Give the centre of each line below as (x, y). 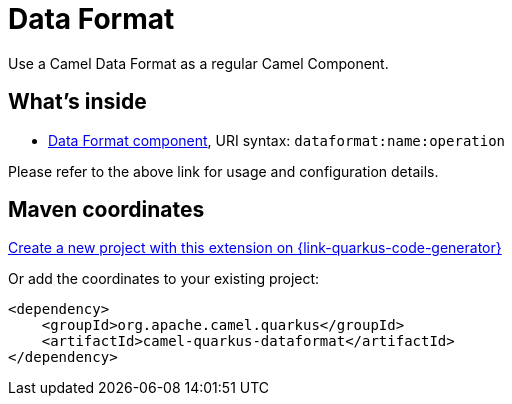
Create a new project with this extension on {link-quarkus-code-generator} (255, 248)
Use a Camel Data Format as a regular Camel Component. (198, 63)
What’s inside (77, 102)
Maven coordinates (106, 210)
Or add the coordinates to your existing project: (164, 279)
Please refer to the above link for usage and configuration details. (223, 171)
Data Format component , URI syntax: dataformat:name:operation (277, 140)
